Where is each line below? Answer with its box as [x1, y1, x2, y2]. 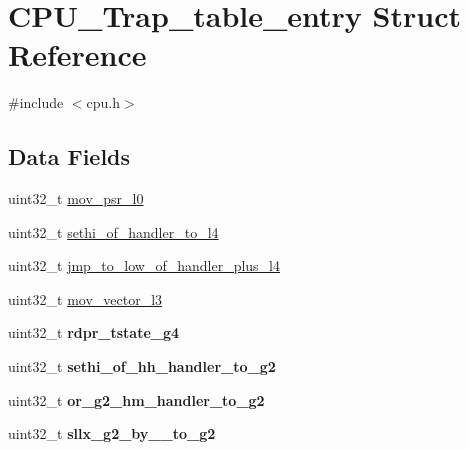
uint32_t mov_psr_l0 [8, 188, 144, 209]
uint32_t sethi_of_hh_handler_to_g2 [8, 356, 276, 377]
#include [8, 92, 64, 113]
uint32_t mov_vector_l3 [8, 288, 163, 309]
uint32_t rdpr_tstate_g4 [8, 322, 180, 343]
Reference [8, 34, 147, 75]
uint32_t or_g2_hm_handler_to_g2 [8, 389, 265, 410]
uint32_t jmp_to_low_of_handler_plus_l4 [8, 255, 281, 276]
